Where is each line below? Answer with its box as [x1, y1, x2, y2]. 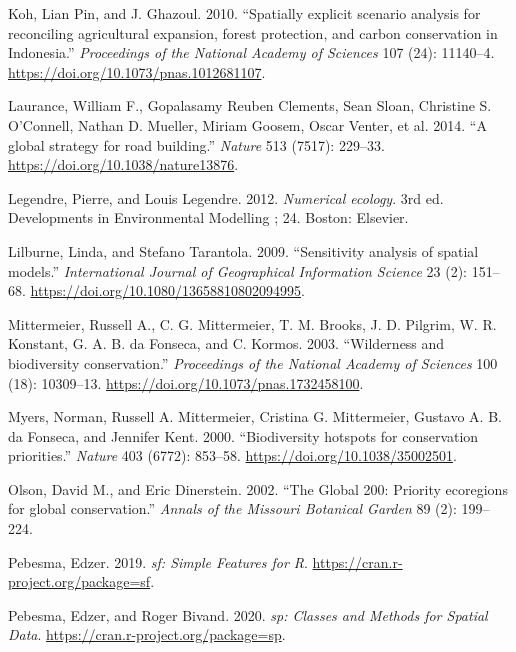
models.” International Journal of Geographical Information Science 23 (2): [8, 260, 467, 281]
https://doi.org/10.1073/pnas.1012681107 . [8, 61, 266, 82]
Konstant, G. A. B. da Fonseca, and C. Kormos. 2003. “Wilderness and [8, 333, 445, 354]
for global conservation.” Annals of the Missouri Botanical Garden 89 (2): [8, 498, 457, 519]
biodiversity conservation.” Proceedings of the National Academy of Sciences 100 [8, 352, 498, 373]
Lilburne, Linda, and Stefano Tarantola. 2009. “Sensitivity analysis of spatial [8, 240, 479, 261]
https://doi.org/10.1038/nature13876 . [8, 154, 239, 175]
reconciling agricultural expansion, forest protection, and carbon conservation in [8, 22, 498, 43]
